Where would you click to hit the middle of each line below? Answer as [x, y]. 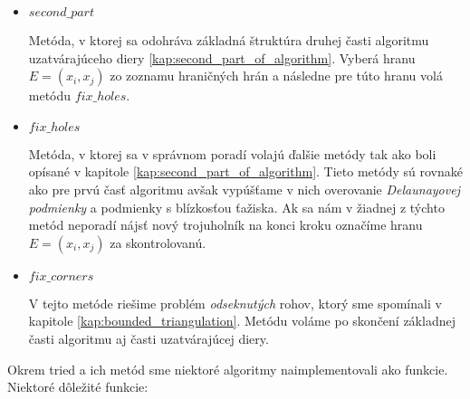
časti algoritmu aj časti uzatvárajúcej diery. [149, 338]
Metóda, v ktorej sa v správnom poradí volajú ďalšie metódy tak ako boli [232, 153]
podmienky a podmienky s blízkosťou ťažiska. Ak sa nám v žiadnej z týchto [236, 207]
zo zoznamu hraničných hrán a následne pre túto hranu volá [276, 76]
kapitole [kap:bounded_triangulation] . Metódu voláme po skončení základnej [242, 321]
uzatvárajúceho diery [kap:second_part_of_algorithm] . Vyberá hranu [222, 57]
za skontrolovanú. [158, 242]
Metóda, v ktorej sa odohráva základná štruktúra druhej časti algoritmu [229, 40]
